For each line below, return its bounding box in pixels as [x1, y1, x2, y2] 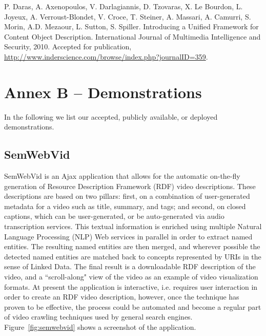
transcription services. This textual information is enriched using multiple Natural [4, 221, 262, 232]
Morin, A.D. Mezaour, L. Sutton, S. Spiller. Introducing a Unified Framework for [4, 21, 259, 32]
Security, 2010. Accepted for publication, [4, 41, 132, 52]
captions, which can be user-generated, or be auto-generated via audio [4, 211, 224, 221]
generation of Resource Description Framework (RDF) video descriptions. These [4, 180, 256, 191]
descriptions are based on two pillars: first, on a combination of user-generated [4, 191, 250, 201]
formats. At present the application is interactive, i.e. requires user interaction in [4, 281, 258, 292]
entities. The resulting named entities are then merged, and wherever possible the [4, 241, 260, 252]
